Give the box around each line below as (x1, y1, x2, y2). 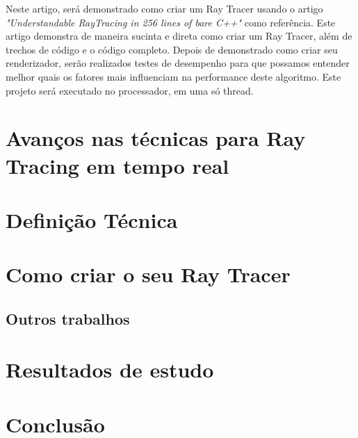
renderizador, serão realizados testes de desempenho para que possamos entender (6, 56, 350, 70)
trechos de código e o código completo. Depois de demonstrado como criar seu (6, 42, 338, 56)
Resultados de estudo (6, 355, 214, 384)
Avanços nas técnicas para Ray (6, 124, 306, 152)
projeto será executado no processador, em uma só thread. (6, 83, 254, 97)
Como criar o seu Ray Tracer (6, 260, 291, 289)
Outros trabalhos (6, 307, 130, 329)
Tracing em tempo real (6, 151, 229, 179)
